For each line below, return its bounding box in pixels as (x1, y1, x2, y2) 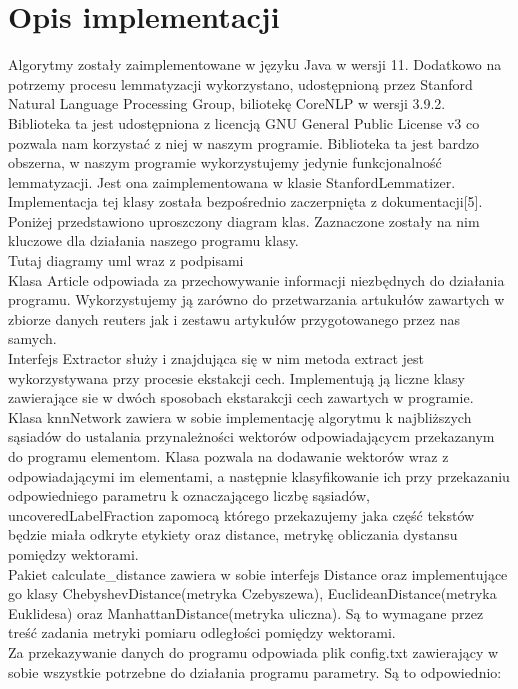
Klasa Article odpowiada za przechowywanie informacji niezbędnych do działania (8, 269, 505, 290)
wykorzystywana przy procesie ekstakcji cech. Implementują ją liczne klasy (8, 367, 465, 388)
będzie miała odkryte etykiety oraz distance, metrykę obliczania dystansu (8, 524, 458, 545)
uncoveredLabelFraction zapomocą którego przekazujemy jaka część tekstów (8, 504, 475, 525)
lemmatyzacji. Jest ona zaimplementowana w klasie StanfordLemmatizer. (8, 171, 456, 192)
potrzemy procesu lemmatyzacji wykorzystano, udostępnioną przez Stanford (8, 73, 473, 94)
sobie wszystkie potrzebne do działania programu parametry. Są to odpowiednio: (8, 661, 502, 682)
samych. (8, 328, 57, 349)
